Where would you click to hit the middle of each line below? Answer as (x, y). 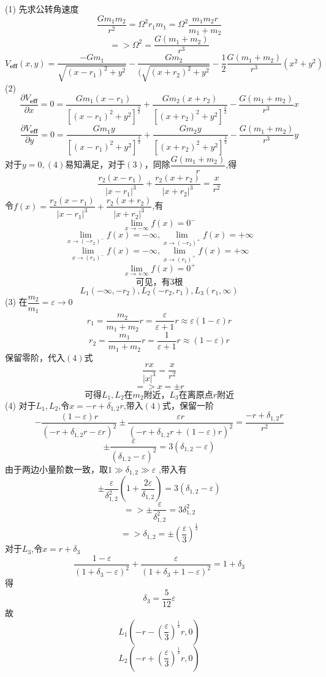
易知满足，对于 (95, 164)
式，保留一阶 (188, 405)
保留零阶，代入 (35, 357)
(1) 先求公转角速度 (42, 9)
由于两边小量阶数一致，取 (56, 469)
